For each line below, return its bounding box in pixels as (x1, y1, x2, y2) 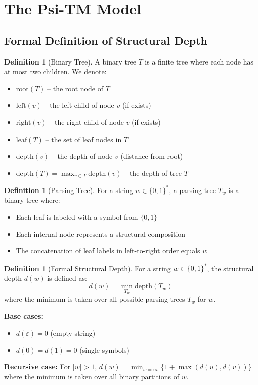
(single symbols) (79, 344, 129, 355)
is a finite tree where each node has (145, 56, 254, 67)
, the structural (207, 263, 254, 273)
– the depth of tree (124, 167, 182, 178)
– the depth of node (51, 151, 113, 161)
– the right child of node (49, 116, 124, 127)
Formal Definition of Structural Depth (4, 32, 208, 48)
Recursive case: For (4, 361, 71, 372)
